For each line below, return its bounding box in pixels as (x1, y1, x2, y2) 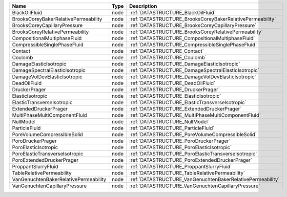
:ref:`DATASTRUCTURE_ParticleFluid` (129, 125, 215, 131)
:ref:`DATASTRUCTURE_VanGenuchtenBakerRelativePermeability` (129, 176, 280, 183)
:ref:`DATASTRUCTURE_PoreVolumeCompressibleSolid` (129, 131, 257, 138)
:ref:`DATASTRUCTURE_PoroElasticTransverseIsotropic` (129, 151, 257, 157)
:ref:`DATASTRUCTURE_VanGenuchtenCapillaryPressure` (129, 182, 261, 189)
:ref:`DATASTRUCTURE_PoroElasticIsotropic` (129, 144, 232, 151)
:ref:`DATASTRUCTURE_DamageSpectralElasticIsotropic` (129, 67, 260, 73)
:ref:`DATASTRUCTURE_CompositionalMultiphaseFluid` (129, 35, 256, 42)
